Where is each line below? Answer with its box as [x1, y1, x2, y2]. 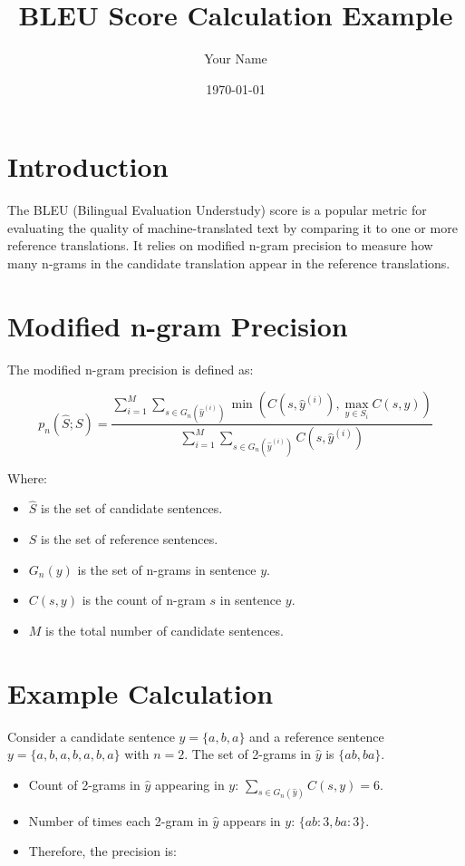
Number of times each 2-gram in [28, 811, 208, 830]
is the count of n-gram [82, 590, 206, 609]
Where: [7, 468, 47, 487]
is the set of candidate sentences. [41, 499, 223, 518]
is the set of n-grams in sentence [77, 559, 257, 579]
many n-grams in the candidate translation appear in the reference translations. [7, 254, 450, 273]
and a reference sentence [249, 726, 384, 745]
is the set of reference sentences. [41, 530, 218, 548]
